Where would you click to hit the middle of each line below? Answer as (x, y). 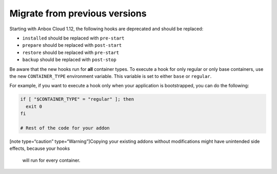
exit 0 (34, 106)
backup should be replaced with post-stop (69, 60)
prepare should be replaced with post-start (72, 45)
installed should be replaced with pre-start (73, 38)
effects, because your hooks (40, 148)
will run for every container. (51, 160)
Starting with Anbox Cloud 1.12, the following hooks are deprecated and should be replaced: (106, 29)
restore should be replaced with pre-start (71, 52)
